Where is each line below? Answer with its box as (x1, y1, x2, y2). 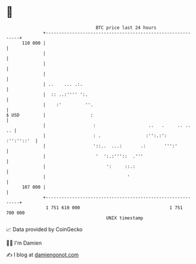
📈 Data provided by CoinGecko (6, 226, 83, 233)
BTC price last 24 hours (95, 25, 157, 31)
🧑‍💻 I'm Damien (6, 239, 42, 246)
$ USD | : (6, 112, 94, 118)
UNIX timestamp (106, 215, 144, 221)
